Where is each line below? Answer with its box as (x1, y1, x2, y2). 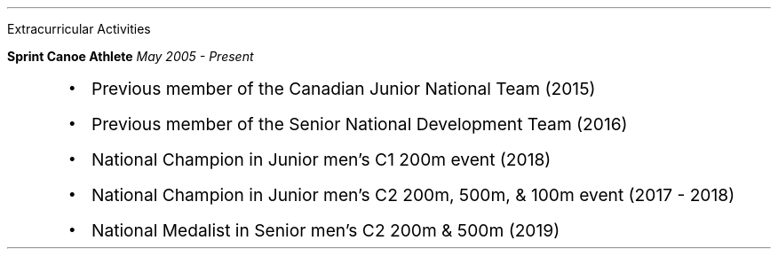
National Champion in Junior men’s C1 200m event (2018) (91, 149, 552, 170)
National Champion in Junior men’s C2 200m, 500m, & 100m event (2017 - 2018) (91, 184, 735, 206)
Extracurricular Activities (7, 21, 151, 36)
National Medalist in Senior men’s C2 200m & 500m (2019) (91, 220, 560, 241)
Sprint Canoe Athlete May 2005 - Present (7, 49, 254, 64)
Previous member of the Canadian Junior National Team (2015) (91, 78, 596, 99)
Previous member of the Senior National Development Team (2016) (91, 113, 628, 135)
